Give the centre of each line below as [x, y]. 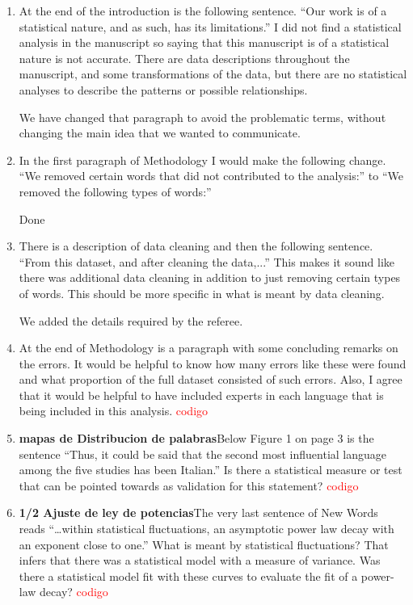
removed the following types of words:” [115, 191]
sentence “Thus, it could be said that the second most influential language [202, 454]
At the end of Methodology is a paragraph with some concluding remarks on [209, 348]
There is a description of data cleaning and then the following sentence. [196, 246]
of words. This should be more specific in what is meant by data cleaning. [202, 293]
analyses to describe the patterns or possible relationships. [163, 89]
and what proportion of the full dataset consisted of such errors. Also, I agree [211, 379]
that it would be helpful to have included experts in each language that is [201, 395]
